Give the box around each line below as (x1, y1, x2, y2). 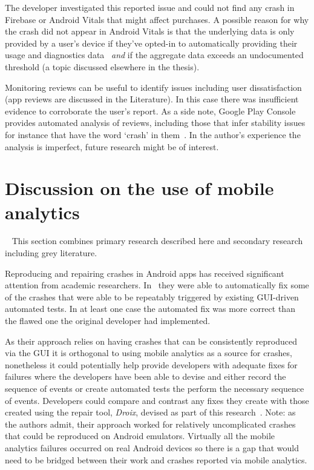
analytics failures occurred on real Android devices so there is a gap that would (5, 441, 299, 454)
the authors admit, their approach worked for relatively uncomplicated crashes (5, 417, 296, 430)
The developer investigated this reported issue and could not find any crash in (5, 1, 295, 13)
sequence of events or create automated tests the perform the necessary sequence (5, 382, 304, 394)
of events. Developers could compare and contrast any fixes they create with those (5, 394, 309, 406)
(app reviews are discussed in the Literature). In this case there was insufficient (5, 93, 299, 105)
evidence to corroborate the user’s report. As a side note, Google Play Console (5, 104, 296, 117)
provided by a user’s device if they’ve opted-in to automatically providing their (5, 36, 298, 49)
